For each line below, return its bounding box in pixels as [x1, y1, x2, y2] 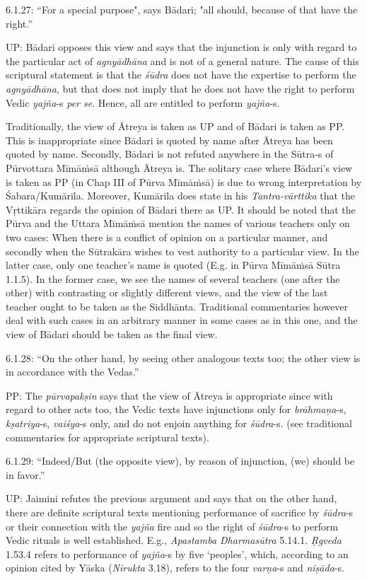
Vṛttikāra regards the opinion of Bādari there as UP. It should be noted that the [6, 202, 356, 216]
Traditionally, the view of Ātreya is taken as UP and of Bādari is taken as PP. [6, 119, 345, 134]
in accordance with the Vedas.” [6, 364, 139, 379]
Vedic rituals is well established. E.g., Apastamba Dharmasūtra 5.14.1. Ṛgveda [6, 533, 342, 547]
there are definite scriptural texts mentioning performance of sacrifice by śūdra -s [6, 505, 354, 519]
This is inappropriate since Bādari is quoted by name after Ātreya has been [6, 132, 333, 147]
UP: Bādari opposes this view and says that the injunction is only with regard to [6, 40, 357, 54]
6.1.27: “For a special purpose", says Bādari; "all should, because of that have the [6, 2, 358, 16]
